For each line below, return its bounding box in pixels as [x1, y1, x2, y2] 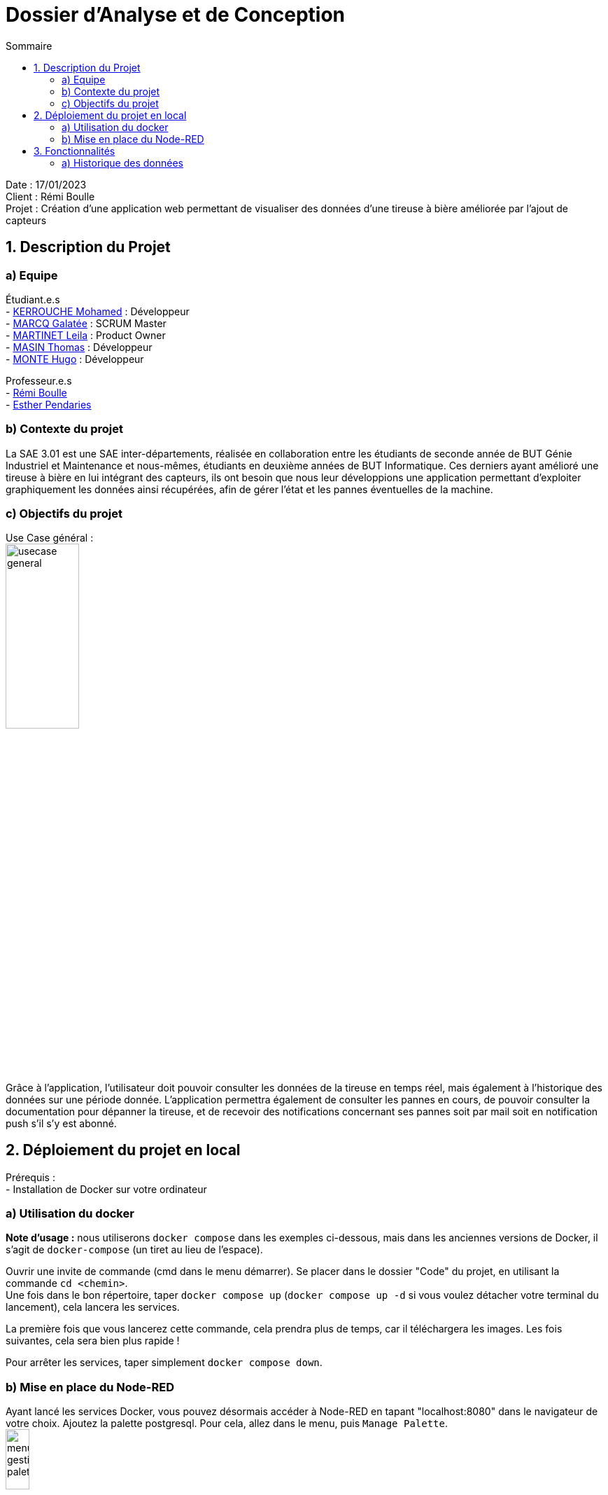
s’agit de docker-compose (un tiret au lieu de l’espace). [6, 1243, 263, 1256]
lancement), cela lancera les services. [6, 1301, 180, 1314]
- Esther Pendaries [6, 398, 92, 411]
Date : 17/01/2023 [6, 178, 87, 191]
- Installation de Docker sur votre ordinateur [6, 1183, 207, 1195]
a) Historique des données [62, 156, 183, 169]
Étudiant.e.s [6, 293, 60, 305]
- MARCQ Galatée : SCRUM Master [6, 317, 167, 329]
